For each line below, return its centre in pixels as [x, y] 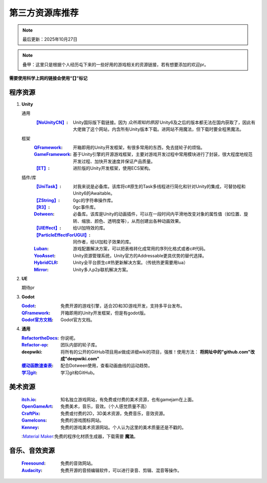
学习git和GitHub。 [79, 372]
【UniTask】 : [47, 186]
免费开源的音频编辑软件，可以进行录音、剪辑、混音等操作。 [121, 470]
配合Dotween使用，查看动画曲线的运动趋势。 [107, 366]
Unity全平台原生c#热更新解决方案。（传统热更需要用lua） [131, 263]
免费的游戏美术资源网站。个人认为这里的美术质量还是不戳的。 [123, 427]
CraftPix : [31, 413]
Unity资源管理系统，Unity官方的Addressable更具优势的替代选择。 [140, 255]
